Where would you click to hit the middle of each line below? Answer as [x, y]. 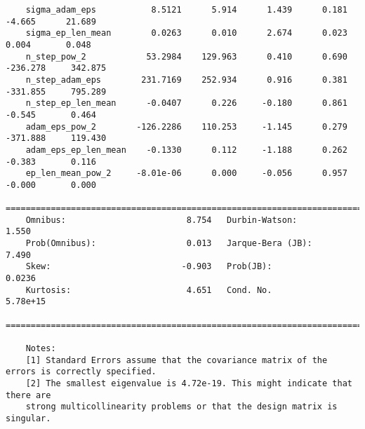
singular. [28, 418]
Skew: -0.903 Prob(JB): [149, 267]
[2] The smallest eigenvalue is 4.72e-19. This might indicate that [189, 383]
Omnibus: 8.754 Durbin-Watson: [161, 220]
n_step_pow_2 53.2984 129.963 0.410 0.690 [186, 56]
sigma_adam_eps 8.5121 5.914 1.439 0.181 [186, 10]
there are [28, 395]
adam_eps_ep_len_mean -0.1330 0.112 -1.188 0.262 [186, 150]
